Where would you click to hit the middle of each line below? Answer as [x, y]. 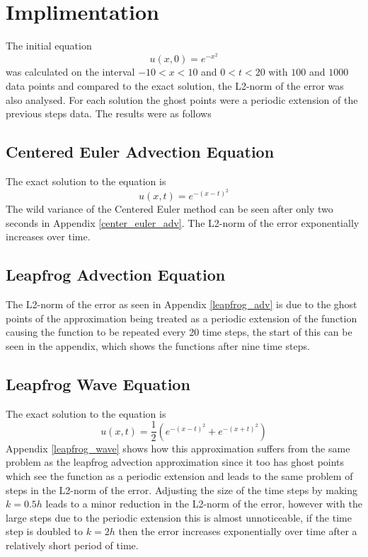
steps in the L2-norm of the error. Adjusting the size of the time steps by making [182, 489]
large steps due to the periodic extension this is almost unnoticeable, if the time [179, 517]
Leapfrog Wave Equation [98, 383]
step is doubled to [45, 531]
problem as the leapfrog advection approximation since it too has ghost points [175, 462]
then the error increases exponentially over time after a [238, 531]
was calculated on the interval [70, 72]
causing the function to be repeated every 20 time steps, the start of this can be [179, 332]
